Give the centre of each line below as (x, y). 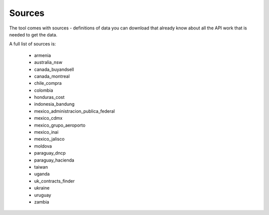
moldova (43, 146)
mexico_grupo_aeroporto (60, 125)
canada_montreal (52, 76)
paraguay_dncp (50, 153)
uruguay (43, 195)
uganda (42, 174)
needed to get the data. (33, 34)
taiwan (41, 167)
